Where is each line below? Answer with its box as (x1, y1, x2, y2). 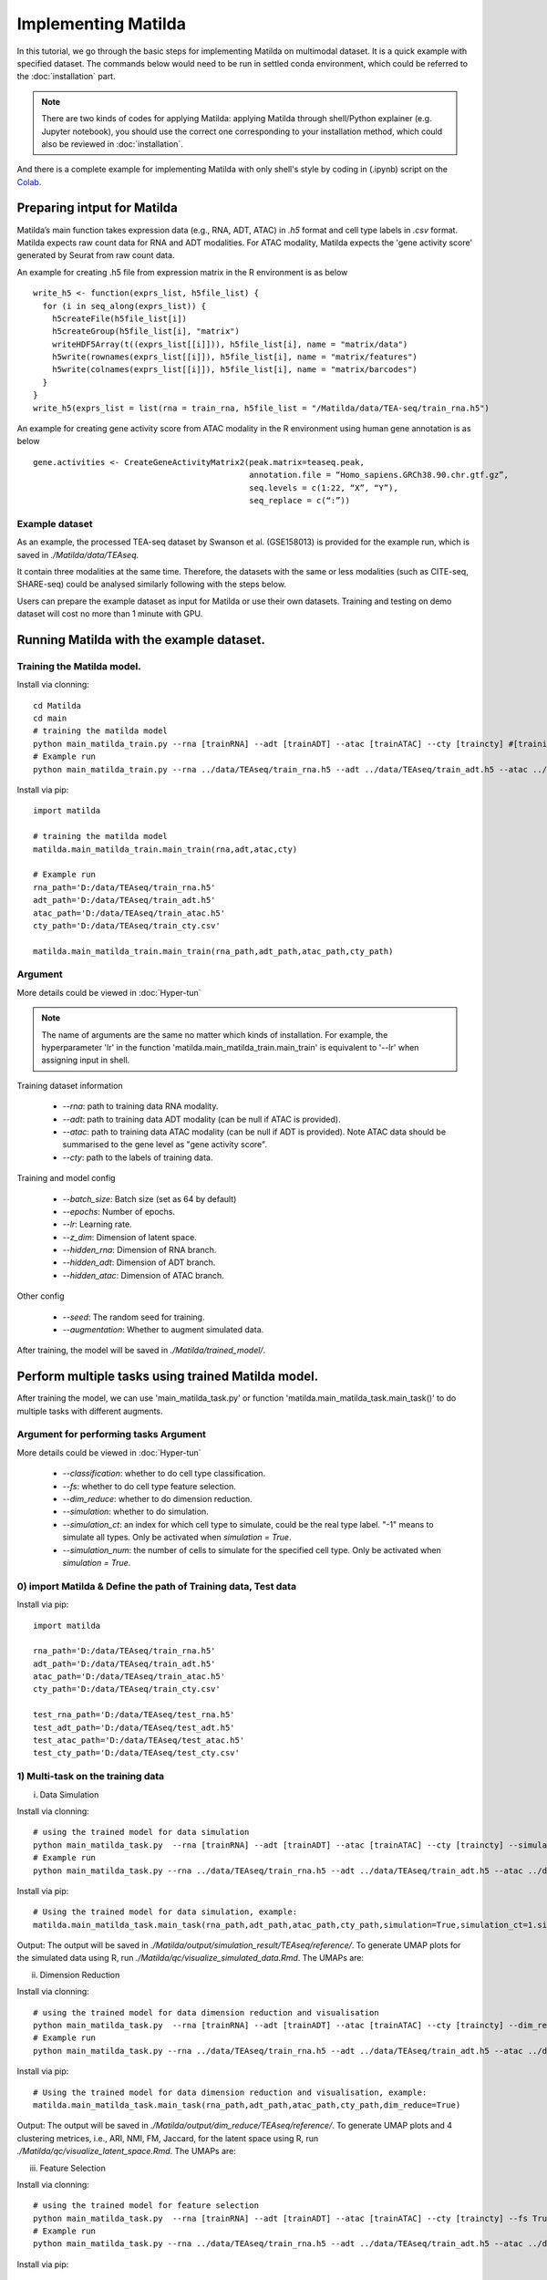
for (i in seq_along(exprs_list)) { (42, 301, 207, 311)
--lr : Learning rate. (62, 1218, 132, 1230)
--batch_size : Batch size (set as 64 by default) (62, 1193, 237, 1204)
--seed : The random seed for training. (62, 1311, 205, 1322)
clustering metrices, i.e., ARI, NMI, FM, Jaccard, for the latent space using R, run (16, 2132, 319, 2143)
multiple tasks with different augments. (16, 1405, 163, 1416)
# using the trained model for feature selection (33, 2201, 260, 2211)
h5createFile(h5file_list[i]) (51, 313, 187, 324)
